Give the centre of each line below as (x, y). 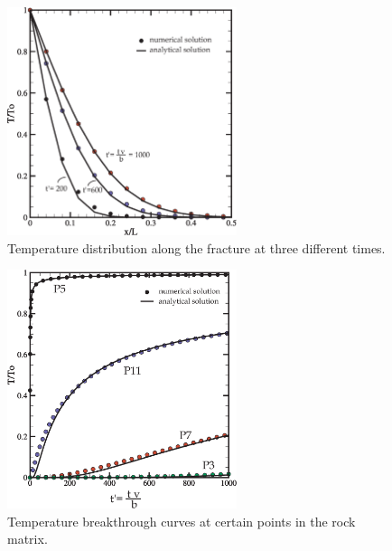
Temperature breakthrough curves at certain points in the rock (182, 521)
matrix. (28, 539)
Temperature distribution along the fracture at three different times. (196, 247)
